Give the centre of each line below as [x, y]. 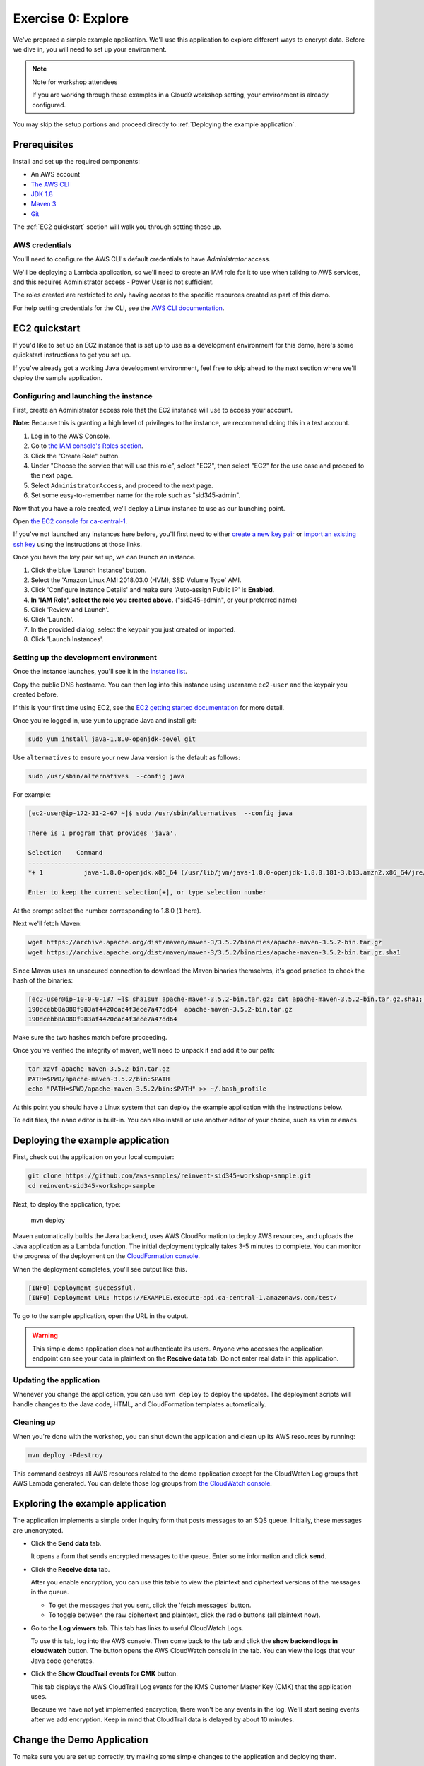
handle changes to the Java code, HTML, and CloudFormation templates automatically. [140, 1404]
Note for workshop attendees [75, 82]
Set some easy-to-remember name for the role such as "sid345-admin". [136, 495]
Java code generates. [63, 1661]
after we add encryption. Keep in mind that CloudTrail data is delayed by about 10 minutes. [163, 1719]
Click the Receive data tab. [70, 1569]
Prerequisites [43, 144]
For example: [32, 794]
